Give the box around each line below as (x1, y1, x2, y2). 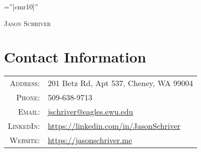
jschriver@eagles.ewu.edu (48, 106, 133, 118)
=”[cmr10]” (4, 1, 38, 11)
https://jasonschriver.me (48, 134, 132, 146)
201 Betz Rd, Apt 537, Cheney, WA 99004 (48, 77, 193, 89)
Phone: (16, 91, 40, 103)
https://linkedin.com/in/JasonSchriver (48, 120, 181, 132)
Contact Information (4, 47, 146, 67)
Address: (10, 77, 40, 89)
